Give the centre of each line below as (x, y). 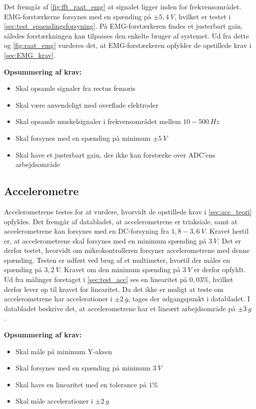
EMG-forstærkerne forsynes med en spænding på (78, 16)
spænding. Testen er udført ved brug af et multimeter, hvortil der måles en (117, 260)
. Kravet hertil (227, 231)
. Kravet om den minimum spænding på (120, 269)
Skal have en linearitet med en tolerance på (81, 384)
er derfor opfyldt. (220, 269)
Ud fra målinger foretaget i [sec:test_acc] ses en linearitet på (96, 279)
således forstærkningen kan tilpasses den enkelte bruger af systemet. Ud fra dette (127, 35)
